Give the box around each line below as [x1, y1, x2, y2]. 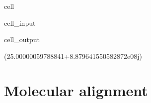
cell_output [4, 34, 40, 45]
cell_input [4, 17, 36, 28]
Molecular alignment [4, 80, 148, 100]
